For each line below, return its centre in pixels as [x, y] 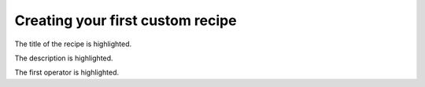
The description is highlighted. [64, 58]
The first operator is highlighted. [67, 72]
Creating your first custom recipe [126, 20]
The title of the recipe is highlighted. [73, 44]
